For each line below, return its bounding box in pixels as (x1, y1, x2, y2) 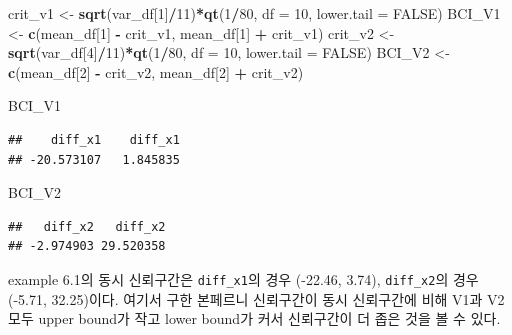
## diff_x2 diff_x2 (8, 219, 166, 234)
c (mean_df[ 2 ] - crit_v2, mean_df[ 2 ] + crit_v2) (8, 61, 304, 82)
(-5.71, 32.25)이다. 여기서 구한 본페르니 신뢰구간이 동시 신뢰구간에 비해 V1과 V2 (8, 288, 505, 309)
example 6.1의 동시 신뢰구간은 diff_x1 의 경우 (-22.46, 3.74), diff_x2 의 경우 (8, 268, 479, 289)
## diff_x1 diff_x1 (8, 132, 180, 147)
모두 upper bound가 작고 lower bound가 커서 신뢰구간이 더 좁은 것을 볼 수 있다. (8, 308, 501, 329)
